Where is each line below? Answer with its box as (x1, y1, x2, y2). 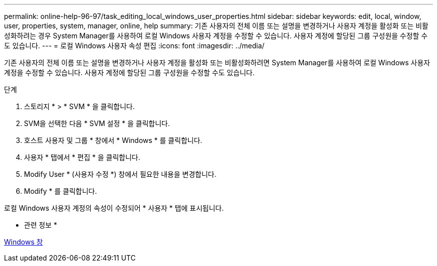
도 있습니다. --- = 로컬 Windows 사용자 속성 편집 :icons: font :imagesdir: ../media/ (4, 41, 265, 50)
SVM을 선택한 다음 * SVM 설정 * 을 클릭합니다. (24, 119, 170, 128)
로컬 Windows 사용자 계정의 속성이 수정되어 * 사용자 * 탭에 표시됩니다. (4, 204, 224, 212)
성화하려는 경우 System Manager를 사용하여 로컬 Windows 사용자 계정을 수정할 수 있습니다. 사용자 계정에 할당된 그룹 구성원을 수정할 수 (4, 31, 428, 40)
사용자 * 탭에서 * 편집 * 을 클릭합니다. (24, 153, 140, 161)
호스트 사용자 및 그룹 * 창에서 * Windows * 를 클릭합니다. (24, 136, 203, 144)
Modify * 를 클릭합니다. (24, 187, 97, 195)
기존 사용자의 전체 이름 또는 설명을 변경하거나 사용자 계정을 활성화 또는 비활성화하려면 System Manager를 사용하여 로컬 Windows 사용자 (4, 58, 430, 67)
